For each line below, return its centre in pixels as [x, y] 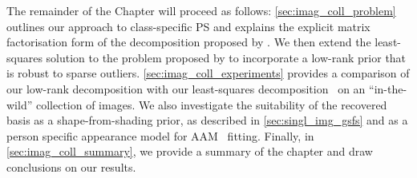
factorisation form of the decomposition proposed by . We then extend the [189, 42]
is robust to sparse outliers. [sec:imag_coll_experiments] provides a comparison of [208, 73]
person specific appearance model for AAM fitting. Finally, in [160, 135]
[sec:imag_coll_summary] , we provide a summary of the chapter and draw [190, 151]
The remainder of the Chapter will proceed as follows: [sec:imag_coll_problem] [201, 10]
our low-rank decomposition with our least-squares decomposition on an [186, 88]
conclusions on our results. [71, 166]
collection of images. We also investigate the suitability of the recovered [211, 104]
